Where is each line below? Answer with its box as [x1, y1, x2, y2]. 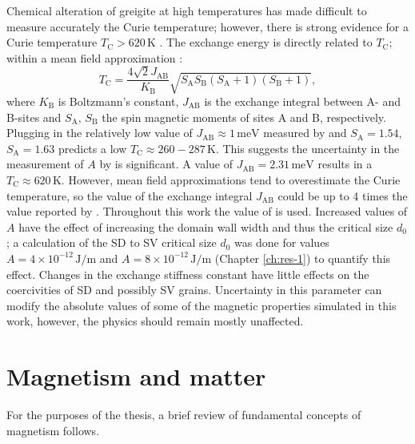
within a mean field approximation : [6, 49, 183, 66]
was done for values [234, 234, 329, 251]
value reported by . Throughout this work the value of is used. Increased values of [6, 203, 408, 220]
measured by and [263, 124, 347, 141]
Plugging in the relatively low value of [6, 124, 193, 141]
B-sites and [6, 108, 62, 125]
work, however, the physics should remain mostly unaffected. [6, 313, 304, 329]
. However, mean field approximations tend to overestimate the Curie [61, 171, 401, 188]
